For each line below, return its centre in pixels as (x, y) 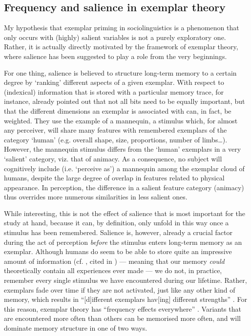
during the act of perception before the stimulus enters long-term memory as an (123, 242)
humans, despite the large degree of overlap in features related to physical (114, 178)
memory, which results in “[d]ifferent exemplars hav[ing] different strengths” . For (125, 299)
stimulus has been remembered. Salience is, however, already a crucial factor (118, 232)
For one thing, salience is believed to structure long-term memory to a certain (120, 72)
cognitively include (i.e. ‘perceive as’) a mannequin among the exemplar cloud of (124, 168)
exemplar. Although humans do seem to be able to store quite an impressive (118, 251)
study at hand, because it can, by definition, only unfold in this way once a (116, 223)
